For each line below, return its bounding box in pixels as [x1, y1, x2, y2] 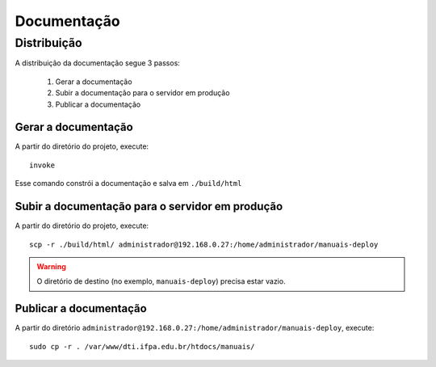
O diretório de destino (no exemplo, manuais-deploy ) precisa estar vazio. [36, 276, 286, 286]
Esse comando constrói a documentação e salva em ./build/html [15, 179, 242, 188]
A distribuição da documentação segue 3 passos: [15, 58, 181, 68]
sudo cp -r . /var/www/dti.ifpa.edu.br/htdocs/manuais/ [29, 342, 255, 351]
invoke [29, 160, 56, 170]
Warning [36, 261, 66, 271]
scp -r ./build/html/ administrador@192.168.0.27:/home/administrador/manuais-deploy [29, 239, 379, 249]
